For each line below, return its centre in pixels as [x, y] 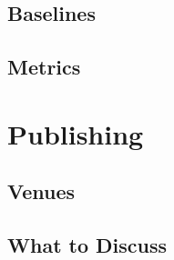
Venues [41, 191]
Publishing [76, 133]
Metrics [44, 67]
